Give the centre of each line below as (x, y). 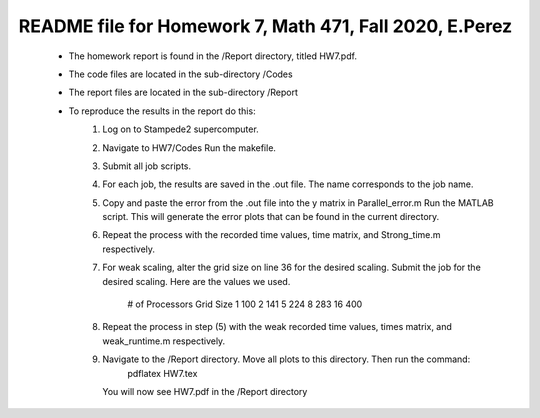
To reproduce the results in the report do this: (162, 111)
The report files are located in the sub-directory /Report (183, 92)
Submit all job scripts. (147, 166)
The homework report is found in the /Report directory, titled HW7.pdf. (212, 56)
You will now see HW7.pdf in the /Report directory (205, 391)
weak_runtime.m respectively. (164, 341)
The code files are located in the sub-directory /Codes (181, 74)
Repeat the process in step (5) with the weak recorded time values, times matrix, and (277, 327)
